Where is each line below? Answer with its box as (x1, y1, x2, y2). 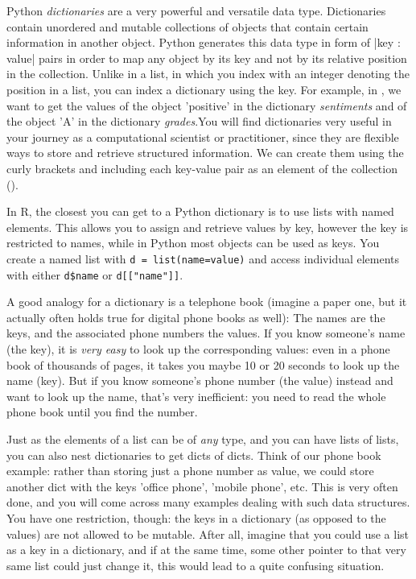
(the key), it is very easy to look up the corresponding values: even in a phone (6, 341, 390, 357)
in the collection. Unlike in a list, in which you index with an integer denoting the (6, 65, 410, 82)
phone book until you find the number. (6, 403, 198, 420)
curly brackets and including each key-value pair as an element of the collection (6, 159, 397, 176)
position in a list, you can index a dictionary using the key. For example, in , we (6, 81, 402, 97)
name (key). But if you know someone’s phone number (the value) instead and (6, 372, 393, 389)
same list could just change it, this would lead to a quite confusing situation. (6, 556, 385, 573)
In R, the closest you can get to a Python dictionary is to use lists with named (6, 203, 394, 220)
